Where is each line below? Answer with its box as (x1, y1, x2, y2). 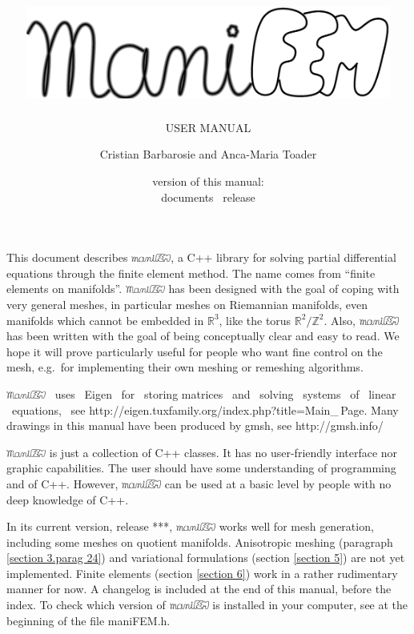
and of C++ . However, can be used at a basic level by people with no (6, 475, 392, 492)
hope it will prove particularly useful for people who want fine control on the (6, 343, 383, 359)
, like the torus (219, 311, 291, 328)
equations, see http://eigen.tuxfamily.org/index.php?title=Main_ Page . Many (11, 401, 399, 418)
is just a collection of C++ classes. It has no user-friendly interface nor (49, 443, 398, 460)
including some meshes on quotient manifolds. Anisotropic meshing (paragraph (6, 533, 393, 550)
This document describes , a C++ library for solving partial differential (6, 249, 396, 266)
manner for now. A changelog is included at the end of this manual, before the (6, 580, 392, 597)
